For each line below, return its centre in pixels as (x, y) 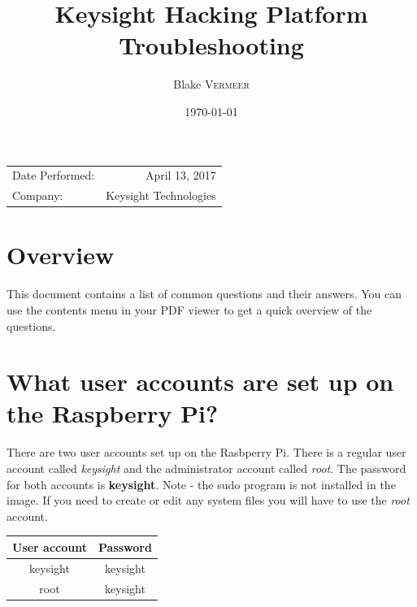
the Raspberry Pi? (113, 413)
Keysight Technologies (161, 195)
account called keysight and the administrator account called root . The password (206, 468)
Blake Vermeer (211, 84)
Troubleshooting (211, 45)
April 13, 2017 (180, 175)
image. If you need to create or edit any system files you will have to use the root (208, 500)
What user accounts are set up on (200, 382)
